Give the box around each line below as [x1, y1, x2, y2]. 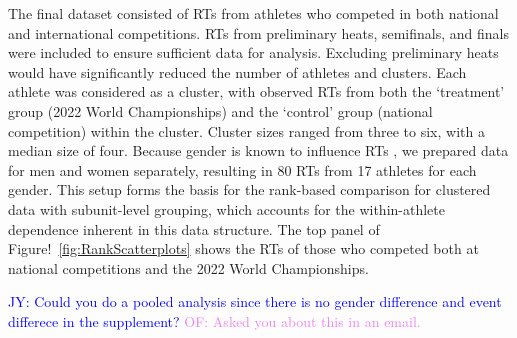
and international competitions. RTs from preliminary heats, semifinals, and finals [8, 22, 509, 43]
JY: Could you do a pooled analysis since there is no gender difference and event [8, 291, 502, 312]
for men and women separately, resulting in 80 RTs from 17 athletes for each [8, 159, 477, 180]
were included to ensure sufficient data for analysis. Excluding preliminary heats [8, 42, 499, 63]
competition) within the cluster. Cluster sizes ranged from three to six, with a [8, 120, 485, 141]
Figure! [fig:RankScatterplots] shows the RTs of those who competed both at [8, 238, 479, 259]
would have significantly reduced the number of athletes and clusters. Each [8, 61, 467, 82]
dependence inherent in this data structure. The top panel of [8, 218, 380, 239]
